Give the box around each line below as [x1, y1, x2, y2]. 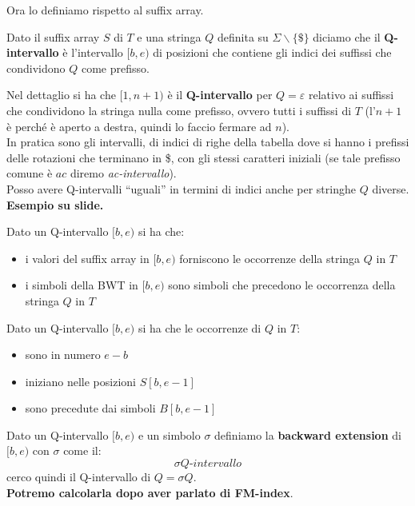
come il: [63, 442, 102, 459]
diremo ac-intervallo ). [70, 165, 177, 181]
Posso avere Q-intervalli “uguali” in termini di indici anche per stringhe [6, 180, 356, 197]
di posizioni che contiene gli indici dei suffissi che [153, 44, 392, 61]
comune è [6, 165, 53, 181]
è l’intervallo [62, 44, 123, 61]
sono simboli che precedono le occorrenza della [168, 277, 396, 293]
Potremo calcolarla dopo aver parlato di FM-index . [6, 484, 293, 500]
